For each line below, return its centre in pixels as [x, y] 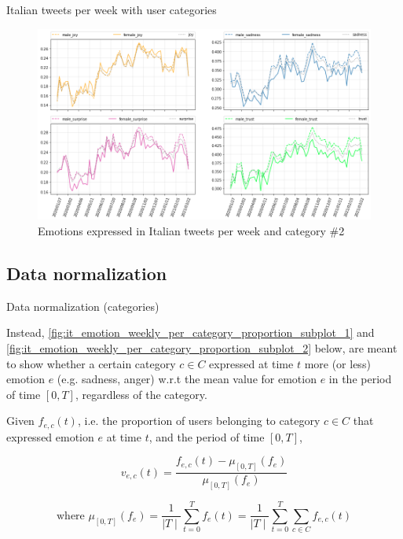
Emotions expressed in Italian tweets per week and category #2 [191, 230]
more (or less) [337, 363]
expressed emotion [50, 436]
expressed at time [251, 363]
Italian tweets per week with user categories [112, 9]
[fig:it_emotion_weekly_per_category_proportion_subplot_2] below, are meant [202, 347]
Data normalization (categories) [83, 306]
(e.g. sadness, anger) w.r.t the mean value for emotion [187, 379]
